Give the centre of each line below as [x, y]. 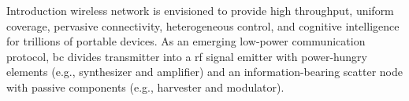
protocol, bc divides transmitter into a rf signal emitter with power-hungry [187, 56]
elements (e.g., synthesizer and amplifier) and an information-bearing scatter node [204, 72]
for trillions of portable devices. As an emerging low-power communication [186, 41]
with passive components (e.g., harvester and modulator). [145, 87]
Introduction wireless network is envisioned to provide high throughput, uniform [200, 10]
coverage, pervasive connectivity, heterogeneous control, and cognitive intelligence [203, 25]
